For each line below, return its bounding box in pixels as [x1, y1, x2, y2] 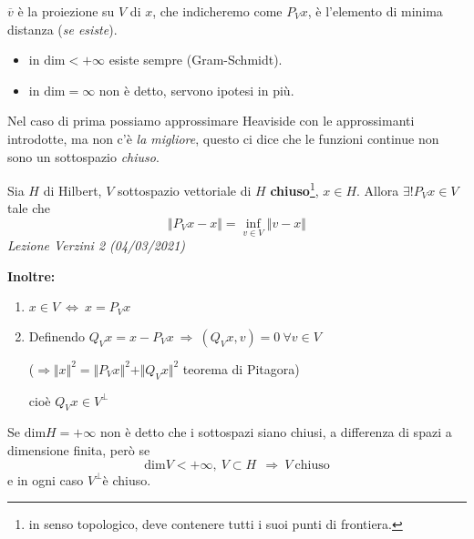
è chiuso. [102, 470, 151, 489]
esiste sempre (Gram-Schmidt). [108, 50, 283, 69]
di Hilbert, [43, 180, 102, 199]
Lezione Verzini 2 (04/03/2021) [7, 236, 186, 255]
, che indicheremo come [152, 2, 283, 20]
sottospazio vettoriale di [117, 180, 252, 199]
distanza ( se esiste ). [7, 19, 118, 38]
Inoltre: [7, 266, 56, 285]
